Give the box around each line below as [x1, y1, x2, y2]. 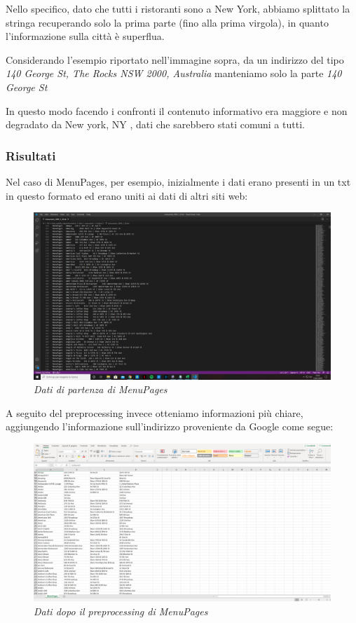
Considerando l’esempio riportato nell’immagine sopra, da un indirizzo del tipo [6, 52, 344, 67]
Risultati [6, 146, 56, 164]
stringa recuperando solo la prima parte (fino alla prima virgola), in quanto [6, 15, 329, 29]
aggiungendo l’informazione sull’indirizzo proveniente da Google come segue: [6, 419, 334, 434]
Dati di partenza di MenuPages [34, 382, 167, 397]
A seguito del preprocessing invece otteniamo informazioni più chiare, [6, 405, 303, 420]
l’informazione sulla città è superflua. [6, 29, 165, 43]
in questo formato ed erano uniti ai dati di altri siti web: [6, 188, 248, 203]
